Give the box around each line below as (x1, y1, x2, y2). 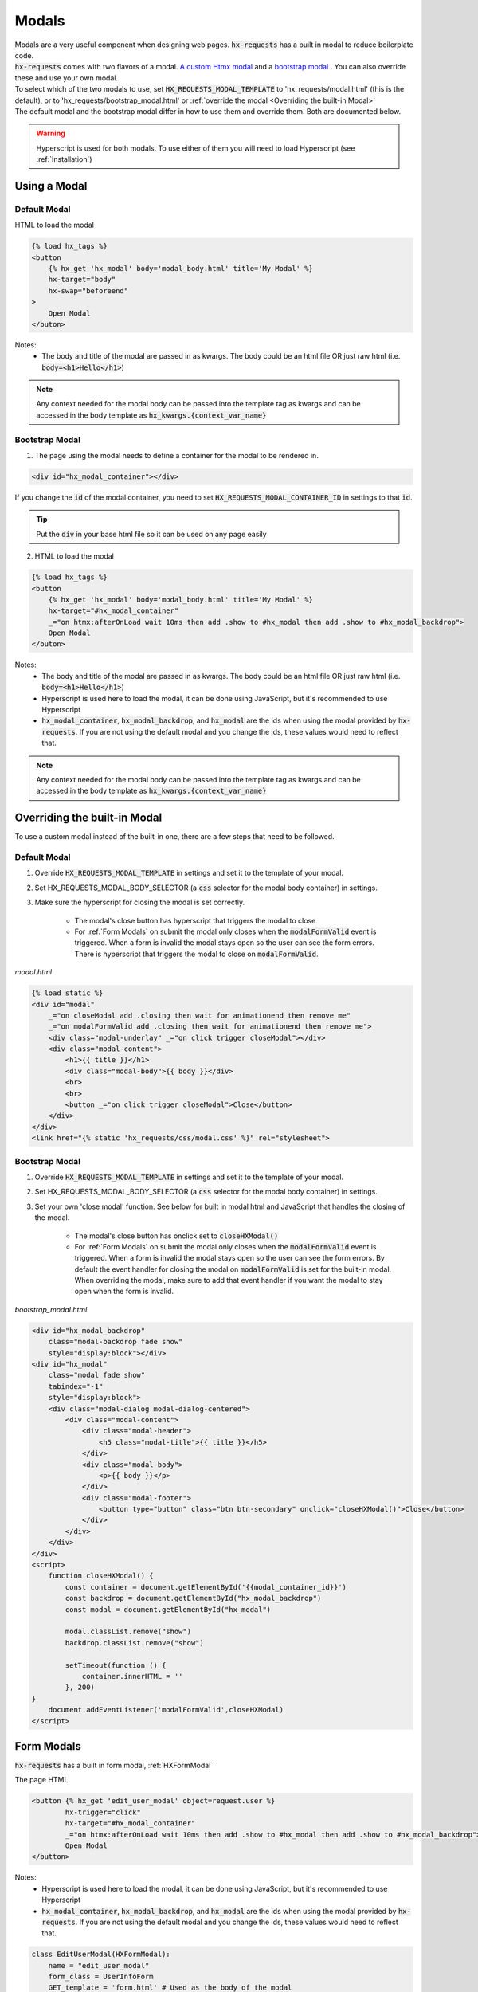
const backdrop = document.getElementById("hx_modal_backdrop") (65, 1594, 322, 1603)
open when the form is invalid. (74, 1287, 174, 1296)
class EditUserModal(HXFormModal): (31, 1950, 170, 1959)
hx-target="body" (48, 275, 116, 284)
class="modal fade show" (48, 1370, 146, 1380)
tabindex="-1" (48, 1382, 104, 1390)
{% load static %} (31, 989, 104, 998)
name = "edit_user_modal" (48, 1961, 150, 1970)
